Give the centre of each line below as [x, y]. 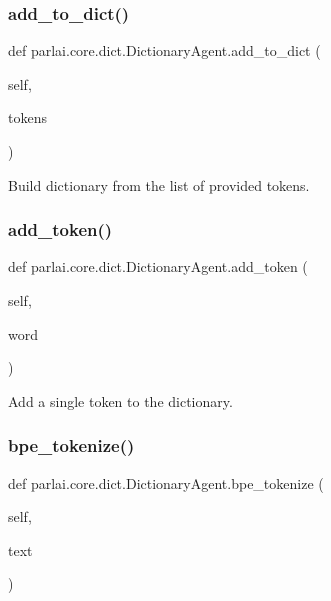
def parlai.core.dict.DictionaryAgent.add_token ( [158, 266]
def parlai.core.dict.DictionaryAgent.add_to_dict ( [164, 50]
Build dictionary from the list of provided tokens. [159, 184]
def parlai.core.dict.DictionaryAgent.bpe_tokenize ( [166, 482]
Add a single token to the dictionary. [120, 400]
